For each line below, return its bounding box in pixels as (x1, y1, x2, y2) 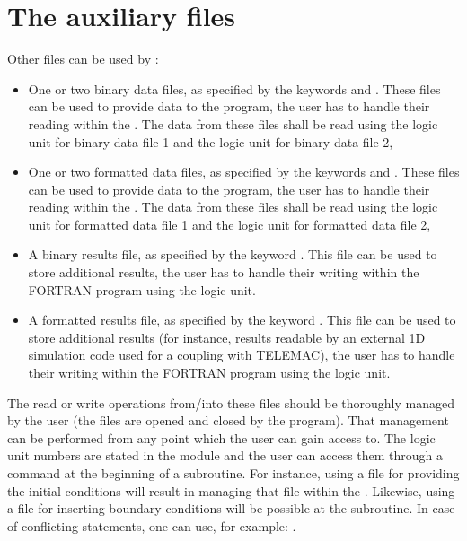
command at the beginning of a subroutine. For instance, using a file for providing (7, 464, 460, 482)
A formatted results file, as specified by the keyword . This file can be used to (28, 310, 456, 329)
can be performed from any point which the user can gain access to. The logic (7, 428, 436, 447)
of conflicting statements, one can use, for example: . (7, 516, 296, 535)
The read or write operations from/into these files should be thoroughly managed (7, 393, 454, 412)
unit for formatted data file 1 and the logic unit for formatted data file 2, (28, 214, 431, 233)
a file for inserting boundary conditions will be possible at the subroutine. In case (7, 499, 455, 518)
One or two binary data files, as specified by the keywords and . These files (28, 79, 441, 98)
